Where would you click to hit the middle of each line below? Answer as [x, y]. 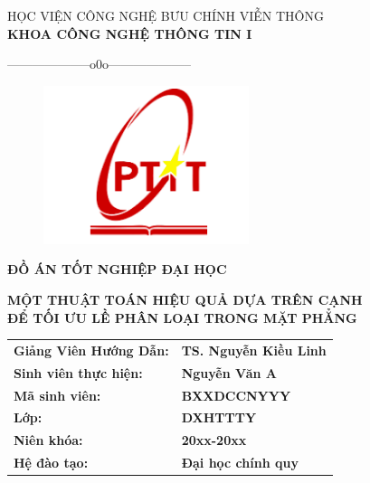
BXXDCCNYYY [236, 395]
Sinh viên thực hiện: [78, 372]
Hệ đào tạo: [51, 463]
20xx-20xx [214, 440]
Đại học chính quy [240, 463]
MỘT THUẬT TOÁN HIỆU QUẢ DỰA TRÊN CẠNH [185, 299]
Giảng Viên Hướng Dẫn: [91, 350]
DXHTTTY [219, 417]
